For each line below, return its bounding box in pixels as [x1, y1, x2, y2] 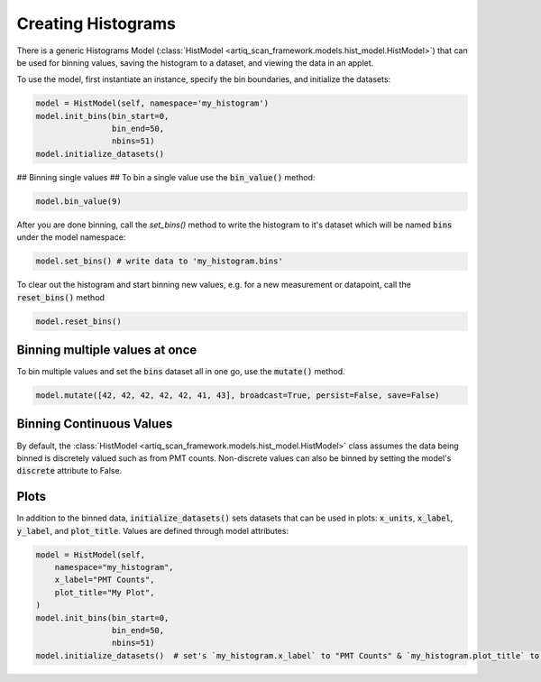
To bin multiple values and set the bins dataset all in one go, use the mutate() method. [16, 366, 346, 377]
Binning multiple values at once [16, 342, 197, 357]
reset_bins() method [16, 291, 105, 302]
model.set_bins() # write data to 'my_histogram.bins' [35, 256, 283, 266]
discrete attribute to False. [16, 465, 123, 476]
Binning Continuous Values [16, 416, 173, 432]
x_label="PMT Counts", [54, 575, 155, 585]
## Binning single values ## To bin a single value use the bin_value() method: [16, 171, 316, 182]
